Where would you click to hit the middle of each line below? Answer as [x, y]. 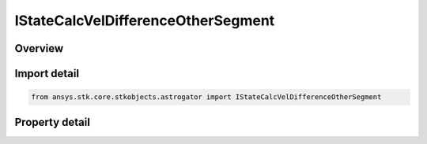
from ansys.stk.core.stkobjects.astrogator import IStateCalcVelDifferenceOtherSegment [206, 97]
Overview [39, 48]
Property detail [53, 122]
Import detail [47, 74]
